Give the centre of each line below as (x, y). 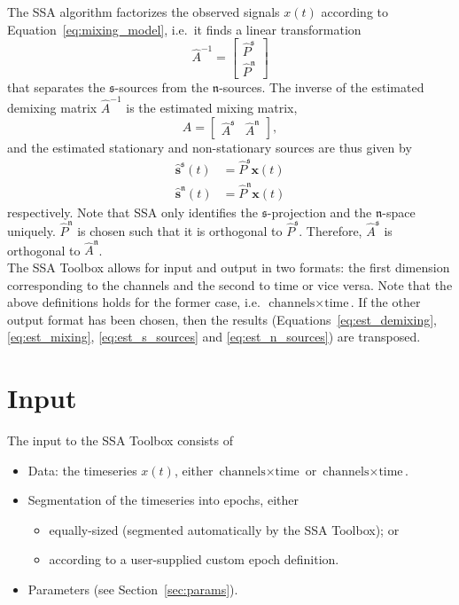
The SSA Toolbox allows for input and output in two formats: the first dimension (229, 267)
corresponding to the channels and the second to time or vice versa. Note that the (230, 284)
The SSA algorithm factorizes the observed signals (144, 12)
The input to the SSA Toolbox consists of (120, 440)
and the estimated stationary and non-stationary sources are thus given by (210, 147)
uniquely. (31, 231)
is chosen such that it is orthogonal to (180, 231)
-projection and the (319, 212)
